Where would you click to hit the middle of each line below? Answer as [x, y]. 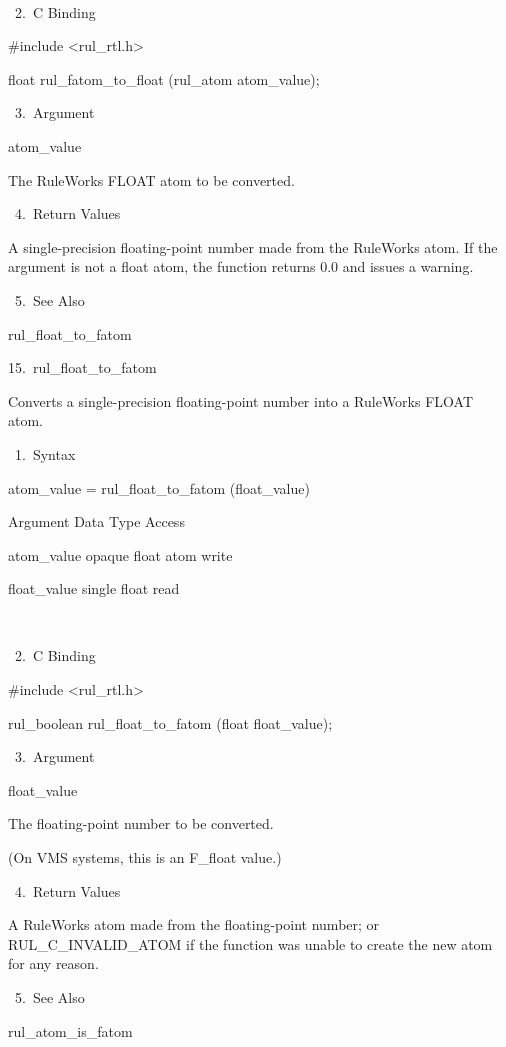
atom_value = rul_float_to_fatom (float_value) [159, 487]
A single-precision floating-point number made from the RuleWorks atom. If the [253, 246]
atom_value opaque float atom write [120, 554]
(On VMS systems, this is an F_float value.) [145, 857]
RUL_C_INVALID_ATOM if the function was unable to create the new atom [250, 943]
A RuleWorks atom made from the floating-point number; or [194, 924]
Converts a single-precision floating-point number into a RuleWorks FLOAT [241, 400]
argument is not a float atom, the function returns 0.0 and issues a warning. [241, 266]
